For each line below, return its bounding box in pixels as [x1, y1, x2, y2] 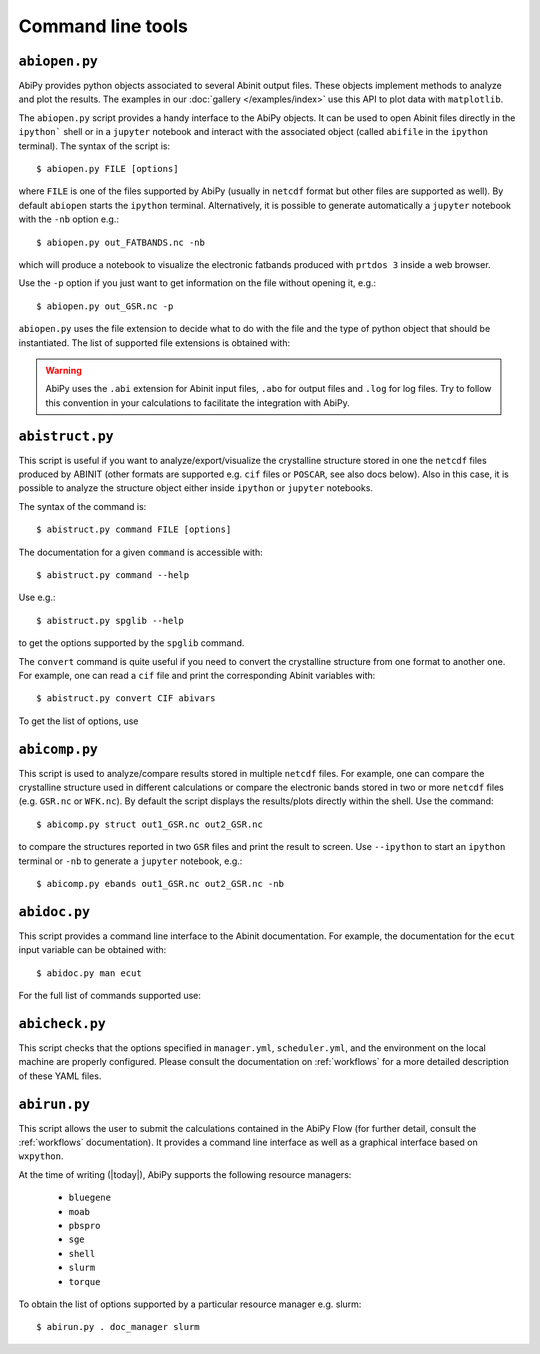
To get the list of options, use [18, 715, 139, 727]
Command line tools [18, 15, 189, 37]
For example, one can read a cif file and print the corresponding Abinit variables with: [18, 669, 376, 681]
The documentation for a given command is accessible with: [18, 546, 264, 558]
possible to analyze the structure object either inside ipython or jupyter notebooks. [18, 482, 374, 494]
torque [68, 1276, 101, 1287]
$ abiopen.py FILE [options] [36, 163, 179, 175]
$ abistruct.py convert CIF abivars [36, 693, 216, 704]
